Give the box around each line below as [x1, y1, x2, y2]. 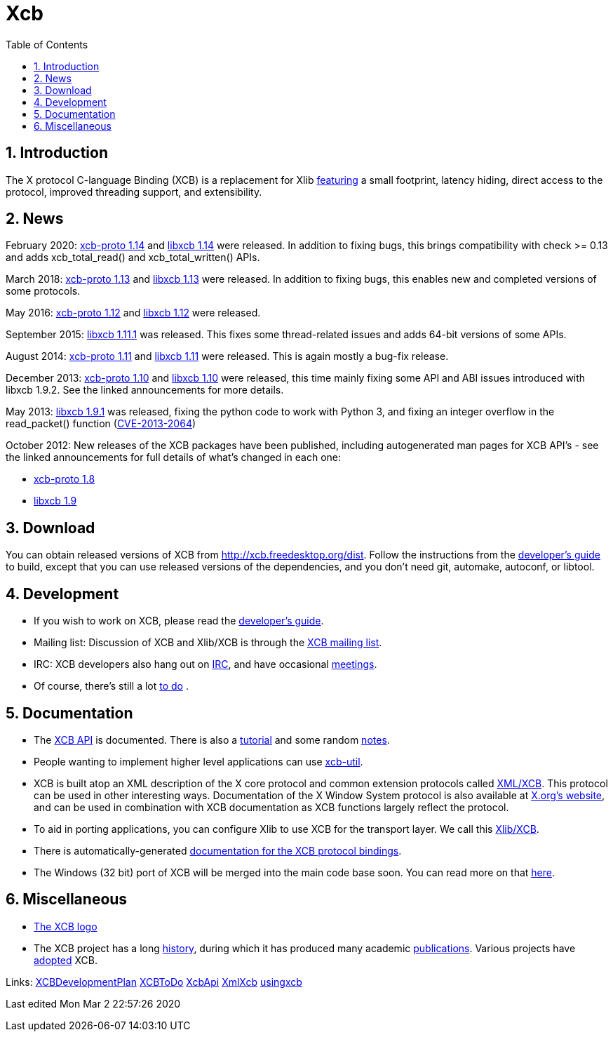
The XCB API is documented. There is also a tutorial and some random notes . [34, 733, 390, 746]
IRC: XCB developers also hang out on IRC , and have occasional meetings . [34, 658, 377, 671]
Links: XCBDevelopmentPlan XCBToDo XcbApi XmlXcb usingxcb [6, 975, 302, 988]
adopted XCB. [34, 954, 98, 966]
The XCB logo [34, 920, 97, 932]
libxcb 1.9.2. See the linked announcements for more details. [6, 384, 284, 396]
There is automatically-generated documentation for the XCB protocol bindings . [34, 844, 402, 857]
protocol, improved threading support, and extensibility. [6, 185, 262, 198]
